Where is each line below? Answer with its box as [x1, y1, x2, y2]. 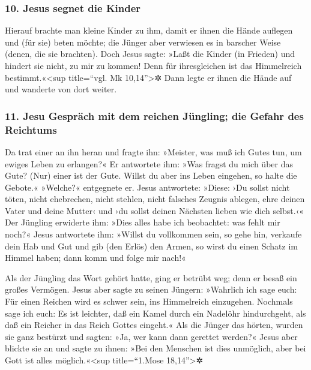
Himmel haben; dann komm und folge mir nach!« [5, 251, 186, 264]
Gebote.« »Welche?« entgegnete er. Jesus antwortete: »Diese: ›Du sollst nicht [5, 181, 290, 193]
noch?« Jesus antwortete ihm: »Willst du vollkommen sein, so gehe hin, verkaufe [5, 228, 302, 240]
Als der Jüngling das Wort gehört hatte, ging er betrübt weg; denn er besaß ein [5, 271, 297, 284]
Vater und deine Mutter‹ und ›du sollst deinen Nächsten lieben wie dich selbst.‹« [5, 204, 304, 216]
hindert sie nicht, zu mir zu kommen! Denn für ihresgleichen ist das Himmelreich [5, 59, 302, 71]
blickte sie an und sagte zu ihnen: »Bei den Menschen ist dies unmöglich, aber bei [5, 342, 306, 354]
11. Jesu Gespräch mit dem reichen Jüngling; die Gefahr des [5, 108, 304, 123]
